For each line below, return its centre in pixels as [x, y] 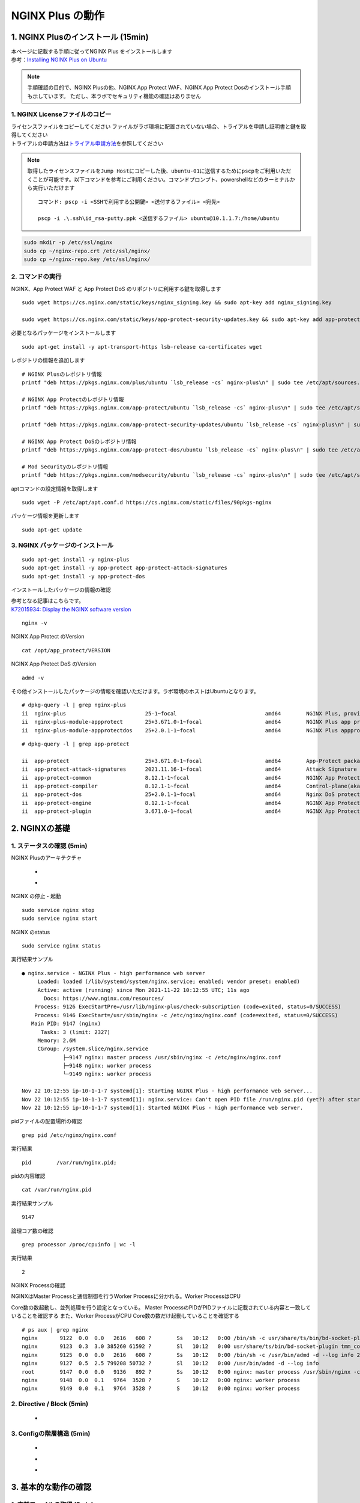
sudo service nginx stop [58, 910]
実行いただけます [53, 188]
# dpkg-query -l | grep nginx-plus [74, 705]
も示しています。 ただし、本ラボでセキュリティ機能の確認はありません [114, 96]
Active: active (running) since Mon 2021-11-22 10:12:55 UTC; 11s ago [143, 990]
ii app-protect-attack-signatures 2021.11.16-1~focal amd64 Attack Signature [189, 769]
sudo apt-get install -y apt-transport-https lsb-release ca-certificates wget [142, 347]
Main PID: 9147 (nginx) [66, 1024]
